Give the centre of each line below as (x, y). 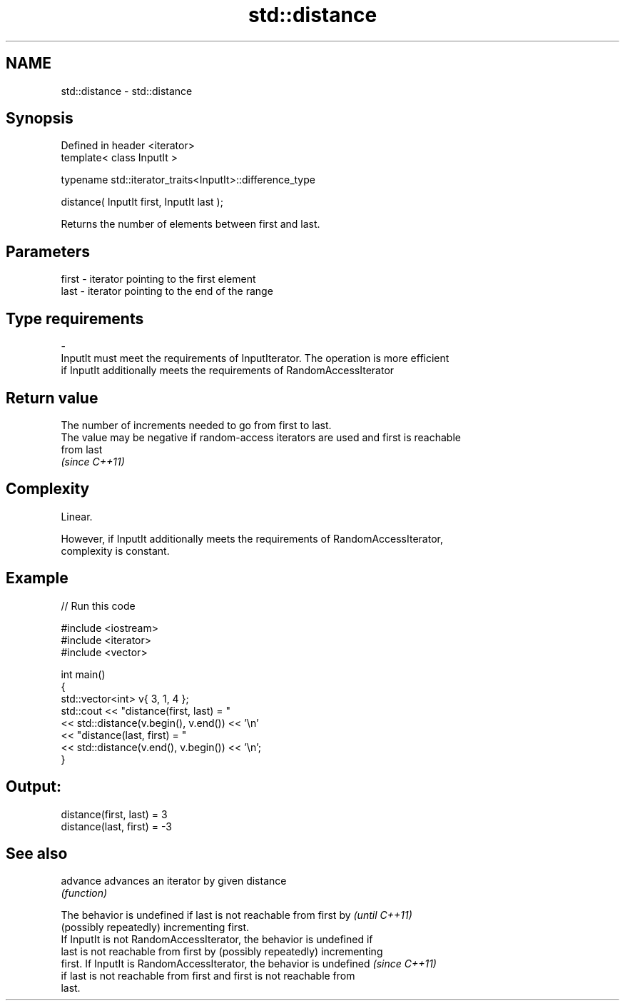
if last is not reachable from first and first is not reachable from (208, 976)
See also (37, 853)
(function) (84, 893)
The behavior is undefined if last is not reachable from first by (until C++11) (237, 915)
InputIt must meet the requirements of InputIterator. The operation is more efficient (255, 358)
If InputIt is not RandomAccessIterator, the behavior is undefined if (217, 940)
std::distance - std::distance (127, 91)
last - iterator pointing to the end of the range (167, 291)
